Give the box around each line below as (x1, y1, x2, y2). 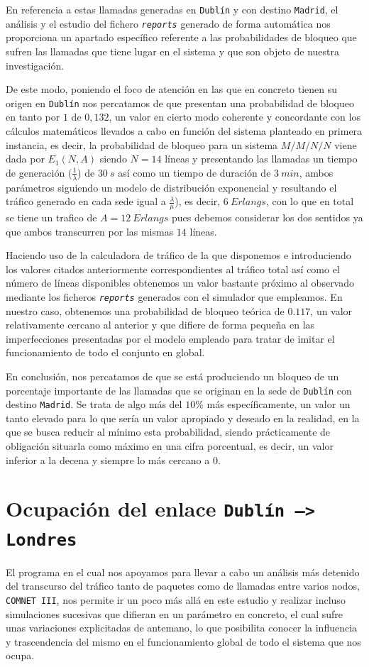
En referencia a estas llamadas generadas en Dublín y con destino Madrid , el (6, 2, 338, 16)
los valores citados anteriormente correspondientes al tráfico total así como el (6, 261, 340, 276)
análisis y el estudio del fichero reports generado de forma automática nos (6, 16, 331, 31)
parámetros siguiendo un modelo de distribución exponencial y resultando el (6, 180, 337, 194)
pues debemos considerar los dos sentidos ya (171, 209, 363, 224)
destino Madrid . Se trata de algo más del (6, 397, 182, 412)
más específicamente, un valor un (206, 397, 351, 412)
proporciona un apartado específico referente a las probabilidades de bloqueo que (6, 30, 357, 45)
